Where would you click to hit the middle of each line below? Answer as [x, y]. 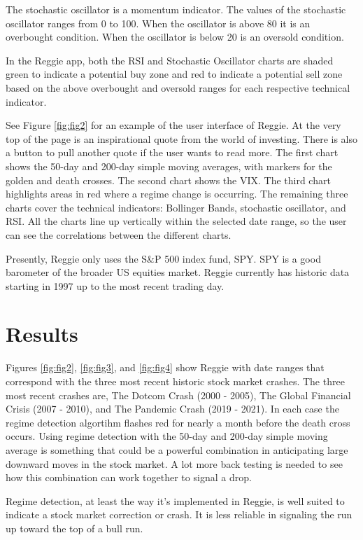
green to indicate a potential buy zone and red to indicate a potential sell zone [174, 74]
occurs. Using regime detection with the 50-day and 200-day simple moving [167, 436]
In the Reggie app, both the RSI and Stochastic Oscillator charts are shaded [170, 60]
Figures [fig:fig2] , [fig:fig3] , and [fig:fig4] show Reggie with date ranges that [165, 367]
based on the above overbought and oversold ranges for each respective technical [178, 87]
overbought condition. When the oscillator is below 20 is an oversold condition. [175, 37]
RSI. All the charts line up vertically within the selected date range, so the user [176, 221]
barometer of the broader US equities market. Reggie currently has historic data [178, 272]
